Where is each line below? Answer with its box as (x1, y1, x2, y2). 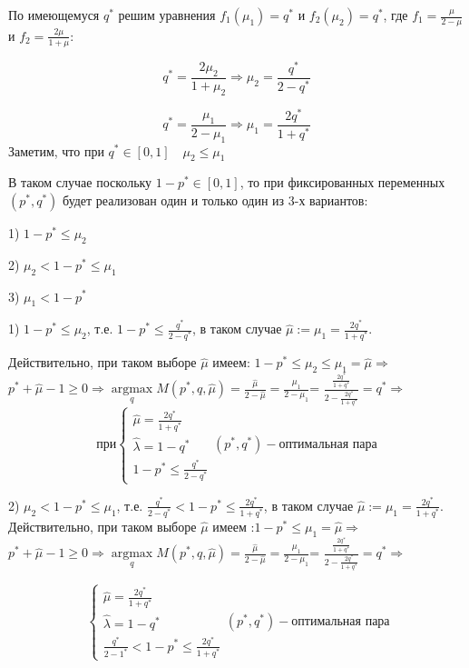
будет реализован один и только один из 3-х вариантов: (63, 190, 368, 209)
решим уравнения (118, 5, 216, 24)
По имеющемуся (8, 5, 100, 24)
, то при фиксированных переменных (239, 173, 445, 192)
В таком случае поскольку (8, 173, 152, 192)
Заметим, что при (8, 141, 104, 160)
